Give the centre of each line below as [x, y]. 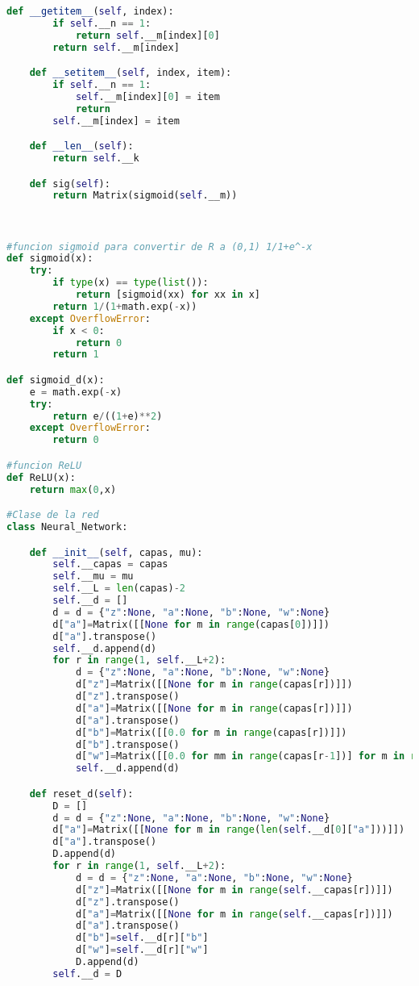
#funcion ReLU [44, 465]
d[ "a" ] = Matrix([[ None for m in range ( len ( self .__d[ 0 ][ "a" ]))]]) [229, 830]
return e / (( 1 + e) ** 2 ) [108, 416]
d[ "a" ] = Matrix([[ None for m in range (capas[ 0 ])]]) [191, 624]
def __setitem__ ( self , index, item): [131, 73]
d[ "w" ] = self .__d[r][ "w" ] [142, 950]
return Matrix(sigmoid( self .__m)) [145, 196]
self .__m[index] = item [116, 121]
